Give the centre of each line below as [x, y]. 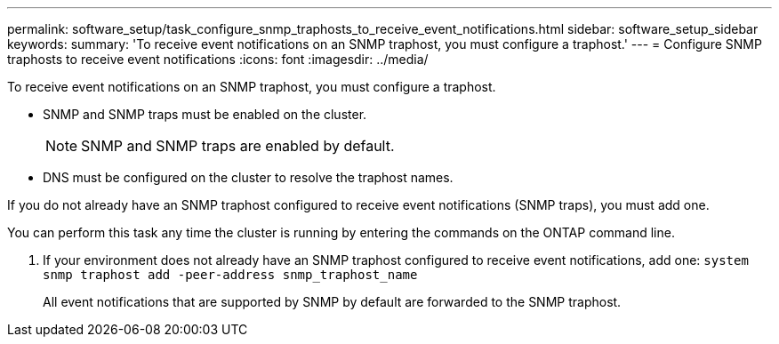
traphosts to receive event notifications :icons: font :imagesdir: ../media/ [218, 59]
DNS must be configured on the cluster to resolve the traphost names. [248, 177]
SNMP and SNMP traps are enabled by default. [238, 146]
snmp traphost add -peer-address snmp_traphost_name [230, 275]
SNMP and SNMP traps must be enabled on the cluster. [205, 114]
